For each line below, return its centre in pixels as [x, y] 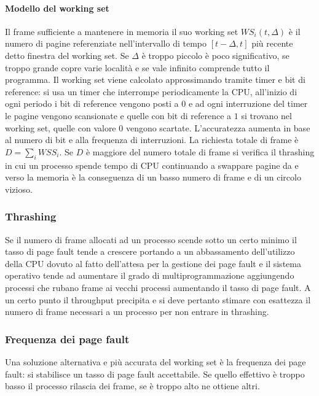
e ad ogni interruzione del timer [248, 103]
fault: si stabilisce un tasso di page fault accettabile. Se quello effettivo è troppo [155, 374]
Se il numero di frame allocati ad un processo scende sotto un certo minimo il [151, 239]
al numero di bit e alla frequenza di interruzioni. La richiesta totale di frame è [152, 140]
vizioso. [19, 189]
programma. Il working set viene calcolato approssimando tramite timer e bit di [155, 80]
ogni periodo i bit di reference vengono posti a [92, 103]
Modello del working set [57, 8]
